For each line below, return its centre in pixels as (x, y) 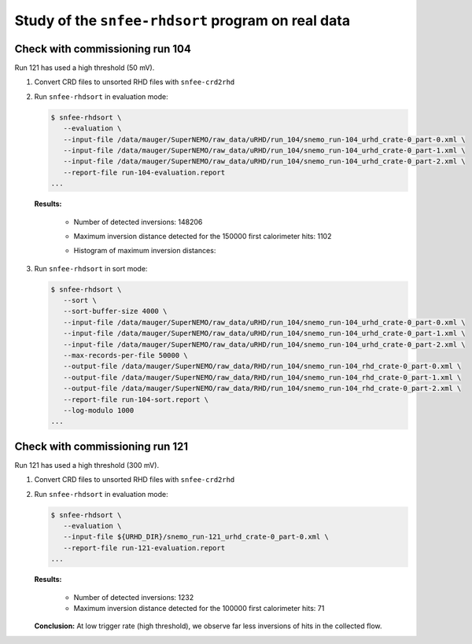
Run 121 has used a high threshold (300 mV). (87, 465)
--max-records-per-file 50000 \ (125, 355)
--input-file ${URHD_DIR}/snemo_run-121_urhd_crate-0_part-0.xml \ (196, 537)
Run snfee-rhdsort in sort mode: (91, 268)
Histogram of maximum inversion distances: (145, 251)
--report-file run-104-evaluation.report (144, 172)
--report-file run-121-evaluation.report (144, 548)
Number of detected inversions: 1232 (134, 597)
